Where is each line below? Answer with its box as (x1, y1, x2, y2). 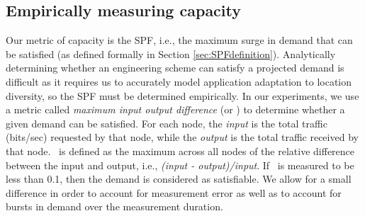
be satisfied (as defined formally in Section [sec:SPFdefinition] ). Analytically (6, 46, 336, 61)
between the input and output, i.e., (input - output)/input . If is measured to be (6, 157, 354, 172)
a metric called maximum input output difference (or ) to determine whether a (6, 102, 345, 117)
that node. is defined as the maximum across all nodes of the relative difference (6, 143, 355, 158)
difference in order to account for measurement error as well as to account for (6, 185, 342, 200)
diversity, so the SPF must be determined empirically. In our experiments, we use (6, 88, 359, 103)
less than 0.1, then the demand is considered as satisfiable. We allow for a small (6, 171, 352, 186)
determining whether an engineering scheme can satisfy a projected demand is (6, 60, 344, 75)
